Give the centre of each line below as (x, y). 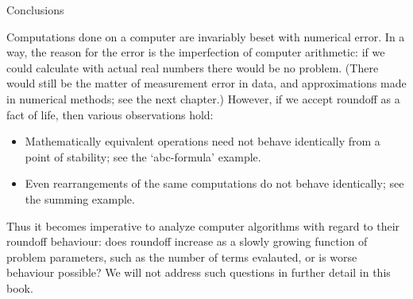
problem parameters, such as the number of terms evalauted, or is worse (182, 256)
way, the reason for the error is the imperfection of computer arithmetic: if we (196, 52)
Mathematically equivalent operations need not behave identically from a (203, 141)
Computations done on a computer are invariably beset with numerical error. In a (206, 36)
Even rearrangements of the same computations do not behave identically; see (214, 183)
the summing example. (80, 198)
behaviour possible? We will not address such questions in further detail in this (199, 272)
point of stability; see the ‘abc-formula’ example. (143, 156)
